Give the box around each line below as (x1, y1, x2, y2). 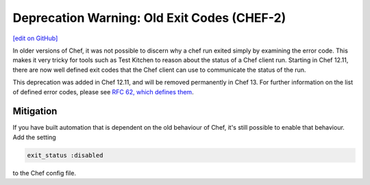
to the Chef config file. (12, 169, 77, 177)
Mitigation (12, 106, 58, 117)
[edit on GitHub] (12, 34, 58, 42)
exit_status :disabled (27, 151, 103, 159)
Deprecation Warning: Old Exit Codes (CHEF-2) (12, 10, 286, 25)
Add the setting (12, 133, 56, 141)
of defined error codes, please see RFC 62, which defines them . (12, 87, 195, 96)
